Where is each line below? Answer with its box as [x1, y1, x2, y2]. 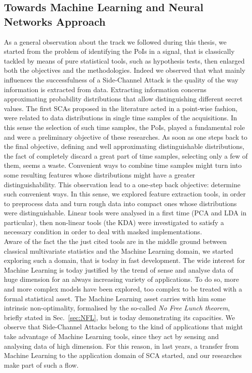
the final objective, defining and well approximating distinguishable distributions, [4, 141, 245, 151]
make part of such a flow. [4, 359, 79, 370]
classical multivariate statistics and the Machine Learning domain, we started [4, 245, 234, 256]
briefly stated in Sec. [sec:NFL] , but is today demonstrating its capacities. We [4, 312, 235, 322]
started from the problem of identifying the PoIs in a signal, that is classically [4, 46, 235, 56]
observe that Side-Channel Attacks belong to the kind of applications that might [4, 322, 243, 332]
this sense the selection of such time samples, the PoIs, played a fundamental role [4, 122, 245, 132]
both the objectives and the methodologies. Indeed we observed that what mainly [4, 65, 246, 75]
